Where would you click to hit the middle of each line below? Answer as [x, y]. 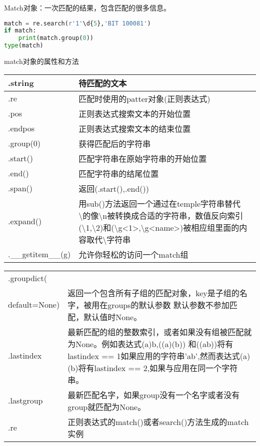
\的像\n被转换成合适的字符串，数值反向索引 [161, 215]
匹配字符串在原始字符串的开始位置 [143, 158]
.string [21, 83]
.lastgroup [25, 401]
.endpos [21, 128]
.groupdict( [27, 278]
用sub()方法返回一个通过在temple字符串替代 [159, 203]
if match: [20, 31]
